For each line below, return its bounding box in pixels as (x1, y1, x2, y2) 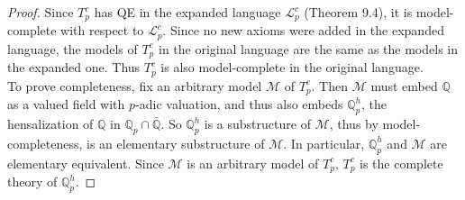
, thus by (329, 114, 378, 133)
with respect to (60, 21, 144, 40)
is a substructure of (204, 114, 311, 133)
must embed (370, 76, 438, 95)
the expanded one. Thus (7, 58, 141, 77)
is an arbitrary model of (187, 153, 319, 172)
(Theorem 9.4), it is (304, 3, 413, 21)
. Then (311, 76, 348, 95)
